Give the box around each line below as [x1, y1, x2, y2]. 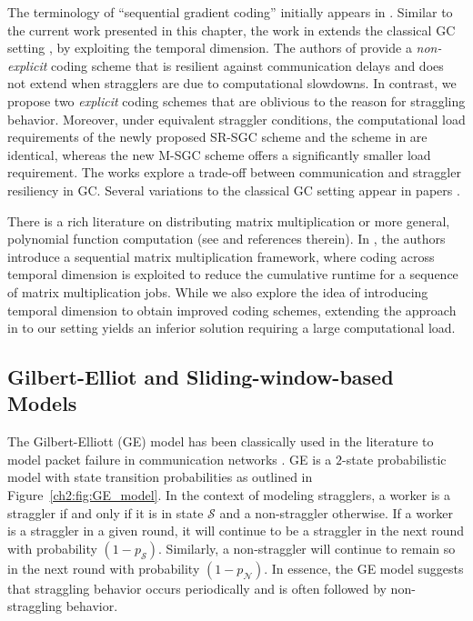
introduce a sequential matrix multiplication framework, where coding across [7, 246, 435, 265]
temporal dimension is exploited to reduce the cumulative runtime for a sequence [7, 265, 458, 284]
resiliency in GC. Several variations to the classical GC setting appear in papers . [7, 180, 460, 199]
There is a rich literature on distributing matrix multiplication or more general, [7, 211, 450, 230]
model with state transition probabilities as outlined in [7, 467, 313, 486]
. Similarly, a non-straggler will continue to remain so [158, 538, 456, 557]
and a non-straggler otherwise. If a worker [219, 503, 454, 522]
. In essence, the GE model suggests [264, 558, 464, 577]
